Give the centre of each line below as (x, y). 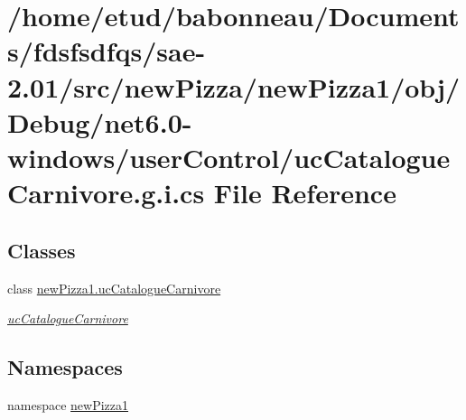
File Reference (305, 193)
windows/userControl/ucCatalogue (229, 157)
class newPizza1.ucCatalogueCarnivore (114, 288)
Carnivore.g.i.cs (106, 193)
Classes (42, 250)
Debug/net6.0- (100, 121)
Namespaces (65, 367)
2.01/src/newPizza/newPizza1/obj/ (234, 86)
